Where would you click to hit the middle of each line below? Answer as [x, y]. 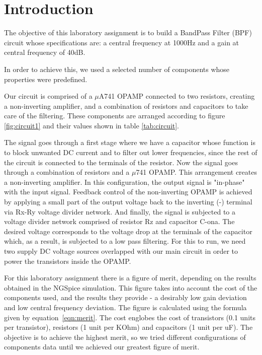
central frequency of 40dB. [45, 52]
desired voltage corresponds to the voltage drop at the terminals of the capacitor [128, 231]
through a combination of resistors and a [67, 172]
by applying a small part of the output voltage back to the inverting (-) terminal [128, 202]
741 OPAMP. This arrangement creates [196, 172]
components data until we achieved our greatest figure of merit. [102, 347]
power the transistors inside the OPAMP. [68, 261]
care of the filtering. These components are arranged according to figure [115, 116]
